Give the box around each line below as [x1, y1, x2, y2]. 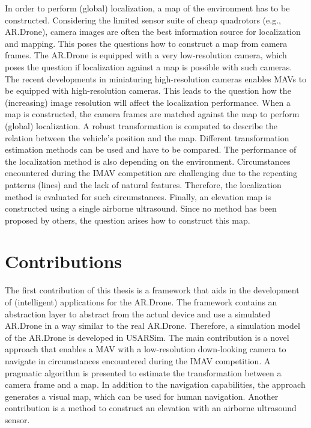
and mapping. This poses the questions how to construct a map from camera [5, 37, 288, 49]
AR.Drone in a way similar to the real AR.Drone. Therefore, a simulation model [5, 319, 300, 332]
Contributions [5, 249, 122, 274]
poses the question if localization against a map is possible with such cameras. [5, 60, 292, 73]
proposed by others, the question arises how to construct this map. [5, 213, 250, 226]
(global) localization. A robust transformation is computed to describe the [5, 119, 277, 132]
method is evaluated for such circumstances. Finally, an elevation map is [5, 190, 271, 203]
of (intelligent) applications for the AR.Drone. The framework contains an [5, 296, 277, 308]
